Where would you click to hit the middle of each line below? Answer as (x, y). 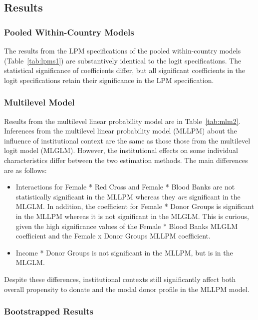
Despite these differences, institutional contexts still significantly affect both (120, 279)
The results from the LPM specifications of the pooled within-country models (123, 50)
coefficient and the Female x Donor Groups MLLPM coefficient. (113, 236)
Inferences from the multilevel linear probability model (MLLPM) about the (121, 131)
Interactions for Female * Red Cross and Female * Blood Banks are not (125, 187)
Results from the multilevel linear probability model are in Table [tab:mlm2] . (122, 121)
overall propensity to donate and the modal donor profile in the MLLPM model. (127, 289)
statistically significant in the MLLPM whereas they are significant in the (128, 196)
